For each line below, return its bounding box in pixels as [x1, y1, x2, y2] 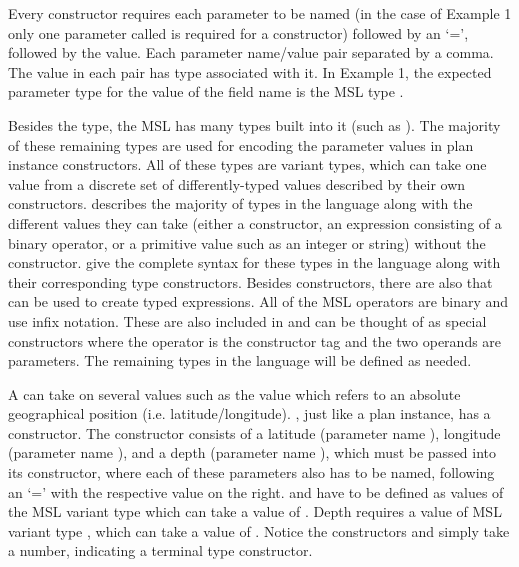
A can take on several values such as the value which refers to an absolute [8, 383, 461, 404]
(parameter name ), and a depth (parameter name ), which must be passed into [8, 442, 497, 463]
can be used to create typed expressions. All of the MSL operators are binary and [8, 291, 509, 312]
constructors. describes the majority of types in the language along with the [8, 193, 473, 214]
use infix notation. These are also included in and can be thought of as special [8, 310, 487, 331]
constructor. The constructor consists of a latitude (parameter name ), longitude [8, 422, 501, 443]
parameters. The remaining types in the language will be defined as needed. [8, 350, 472, 371]
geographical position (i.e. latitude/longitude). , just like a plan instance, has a [8, 403, 491, 424]
